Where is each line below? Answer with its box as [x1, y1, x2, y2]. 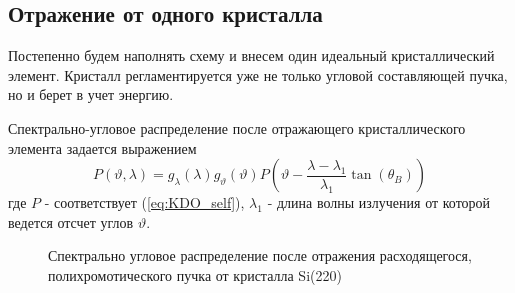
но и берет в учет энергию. [8, 84, 174, 105]
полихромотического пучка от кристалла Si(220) [48, 264, 342, 285]
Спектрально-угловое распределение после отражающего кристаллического [8, 117, 466, 138]
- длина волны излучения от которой [267, 192, 491, 213]
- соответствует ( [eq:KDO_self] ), [44, 192, 245, 213]
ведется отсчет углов [8, 211, 134, 232]
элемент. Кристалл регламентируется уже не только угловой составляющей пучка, [8, 64, 508, 85]
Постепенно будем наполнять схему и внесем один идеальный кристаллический [8, 45, 495, 66]
